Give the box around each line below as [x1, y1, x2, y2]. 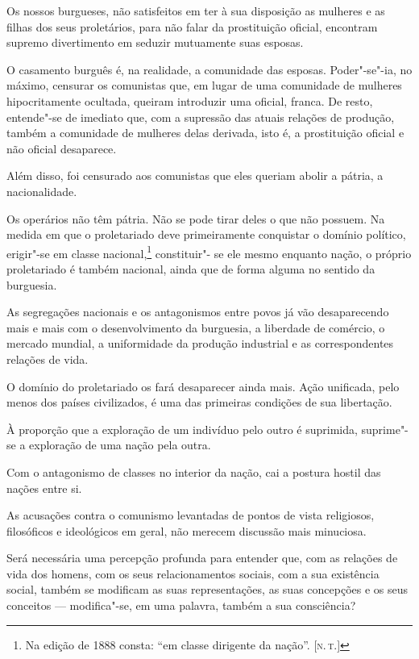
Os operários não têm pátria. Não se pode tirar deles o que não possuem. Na [6, 210, 385, 227]
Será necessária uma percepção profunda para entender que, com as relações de [6, 549, 398, 566]
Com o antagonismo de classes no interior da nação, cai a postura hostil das [6, 463, 381, 480]
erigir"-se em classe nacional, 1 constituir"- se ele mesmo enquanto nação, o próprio [6, 242, 412, 261]
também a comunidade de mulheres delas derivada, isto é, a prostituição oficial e [6, 124, 404, 141]
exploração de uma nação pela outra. [29, 436, 211, 453]
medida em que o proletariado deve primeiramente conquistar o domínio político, [6, 226, 406, 243]
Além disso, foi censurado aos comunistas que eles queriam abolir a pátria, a [6, 167, 384, 184]
